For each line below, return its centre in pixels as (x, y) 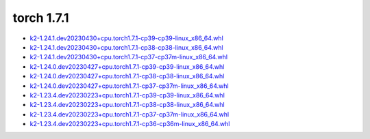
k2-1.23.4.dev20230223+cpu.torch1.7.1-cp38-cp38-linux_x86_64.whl (127, 105)
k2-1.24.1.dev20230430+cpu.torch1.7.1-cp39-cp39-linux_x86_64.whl (127, 38)
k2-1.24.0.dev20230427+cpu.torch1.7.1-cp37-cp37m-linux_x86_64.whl (129, 86)
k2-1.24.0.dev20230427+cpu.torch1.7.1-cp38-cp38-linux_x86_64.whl (127, 76)
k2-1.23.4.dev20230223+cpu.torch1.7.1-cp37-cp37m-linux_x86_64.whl (129, 114)
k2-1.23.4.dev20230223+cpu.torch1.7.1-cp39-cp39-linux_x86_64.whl (127, 95)
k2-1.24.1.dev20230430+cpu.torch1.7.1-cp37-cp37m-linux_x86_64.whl (129, 57)
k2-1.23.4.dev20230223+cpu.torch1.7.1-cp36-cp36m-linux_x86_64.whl (130, 124)
